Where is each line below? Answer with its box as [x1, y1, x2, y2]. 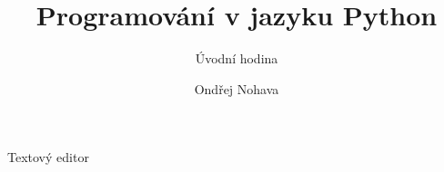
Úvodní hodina [195, 49, 278, 68]
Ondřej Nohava [194, 79, 279, 98]
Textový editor [7, 148, 89, 167]
